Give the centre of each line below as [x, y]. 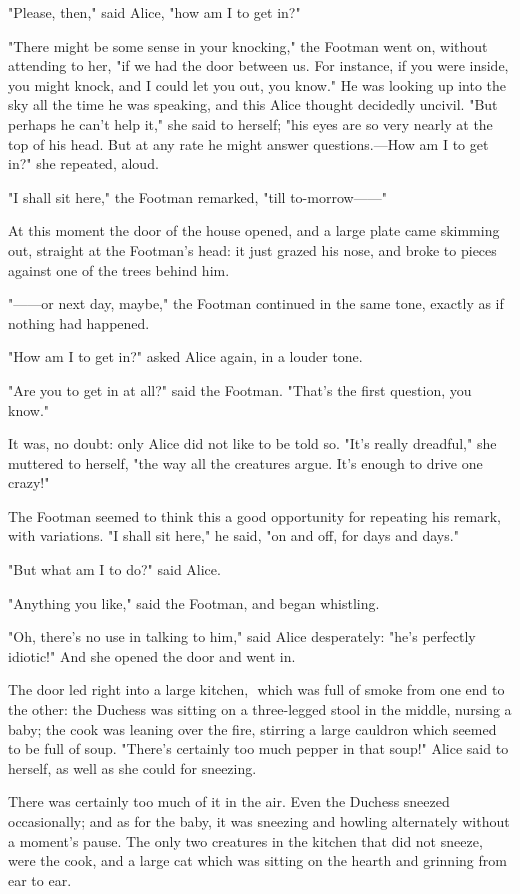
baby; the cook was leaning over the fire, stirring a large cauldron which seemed [252, 728]
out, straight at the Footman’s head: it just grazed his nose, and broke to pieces [252, 249]
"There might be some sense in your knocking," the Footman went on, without [248, 45]
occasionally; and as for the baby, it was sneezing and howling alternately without [259, 821]
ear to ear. [40, 879]
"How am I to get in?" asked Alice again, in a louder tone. [185, 356]
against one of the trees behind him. [119, 269]
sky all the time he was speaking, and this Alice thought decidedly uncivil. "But [253, 104]
